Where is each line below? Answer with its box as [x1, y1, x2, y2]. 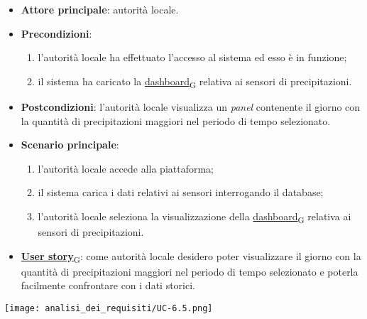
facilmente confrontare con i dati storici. [21, 278, 195, 293]
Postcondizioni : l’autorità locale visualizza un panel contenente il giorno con [21, 99, 361, 114]
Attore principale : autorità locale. [21, 2, 179, 16]
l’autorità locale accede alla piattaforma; [38, 161, 214, 175]
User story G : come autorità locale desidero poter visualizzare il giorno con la [21, 248, 361, 265]
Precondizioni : [21, 26, 92, 40]
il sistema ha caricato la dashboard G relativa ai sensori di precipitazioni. [38, 73, 352, 90]
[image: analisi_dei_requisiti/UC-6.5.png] [4, 303, 213, 313]
